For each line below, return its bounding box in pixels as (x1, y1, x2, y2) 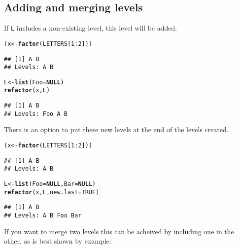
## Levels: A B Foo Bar (4, 212, 82, 219)
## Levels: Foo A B (4, 110, 68, 117)
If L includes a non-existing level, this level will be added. (4, 23, 177, 33)
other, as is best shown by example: (4, 236, 111, 246)
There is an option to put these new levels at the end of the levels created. (4, 124, 229, 135)
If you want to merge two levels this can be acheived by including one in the (4, 226, 234, 236)
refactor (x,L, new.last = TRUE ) (4, 188, 100, 196)
